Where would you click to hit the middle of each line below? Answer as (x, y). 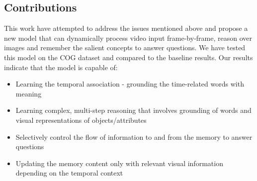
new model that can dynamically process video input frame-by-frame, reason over (128, 38)
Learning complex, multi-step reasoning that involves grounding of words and (133, 110)
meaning (29, 93)
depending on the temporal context (69, 173)
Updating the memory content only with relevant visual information (119, 163)
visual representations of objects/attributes (81, 120)
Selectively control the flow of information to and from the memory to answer (134, 136)
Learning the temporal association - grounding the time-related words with (130, 84)
